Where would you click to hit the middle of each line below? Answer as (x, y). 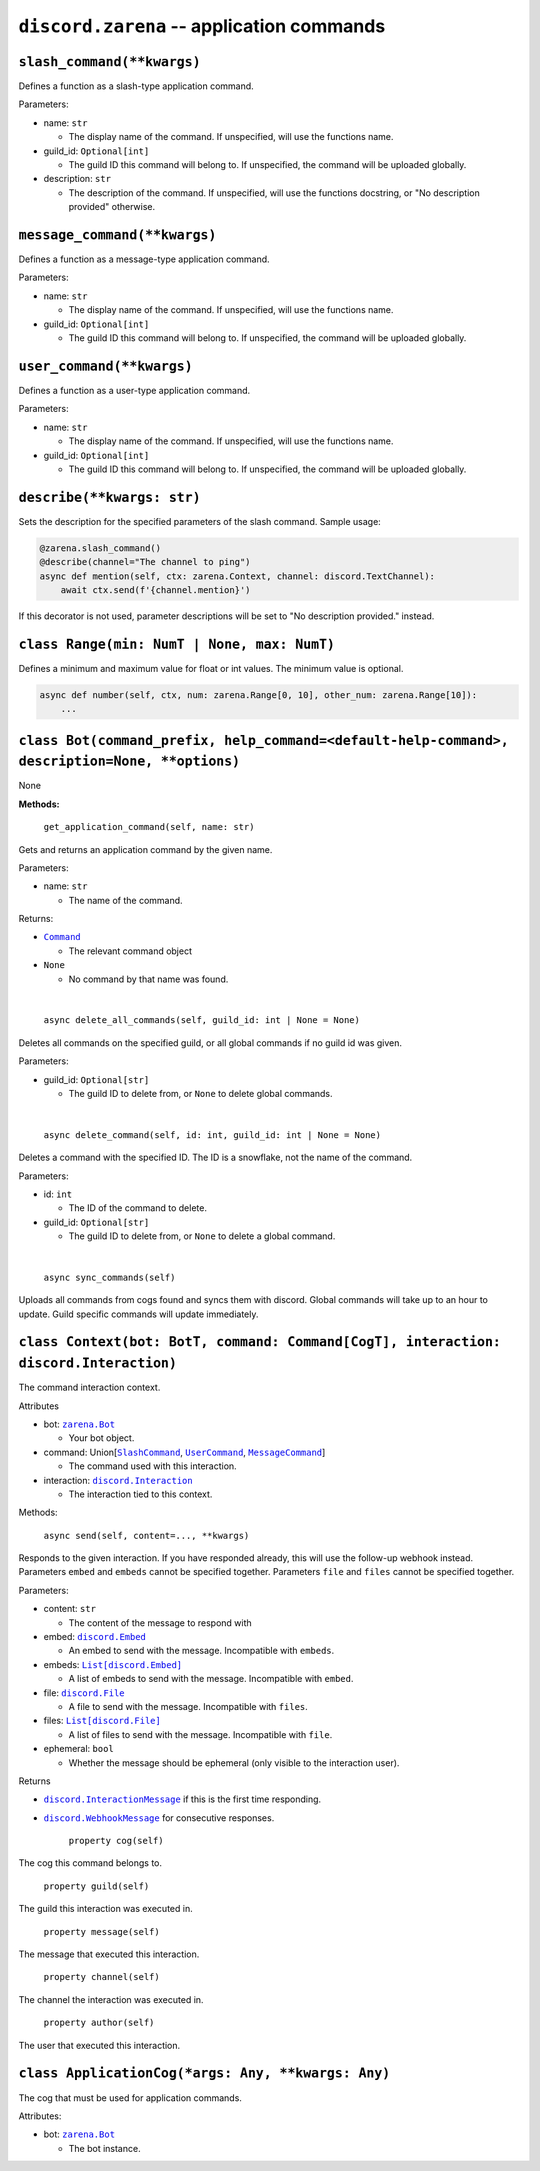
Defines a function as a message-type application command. (144, 259)
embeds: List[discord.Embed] (113, 1664)
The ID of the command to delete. (137, 1208)
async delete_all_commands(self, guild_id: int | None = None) (201, 1020)
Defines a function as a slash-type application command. (136, 86)
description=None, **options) (129, 761)
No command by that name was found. (148, 979)
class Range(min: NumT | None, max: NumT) (176, 644)
